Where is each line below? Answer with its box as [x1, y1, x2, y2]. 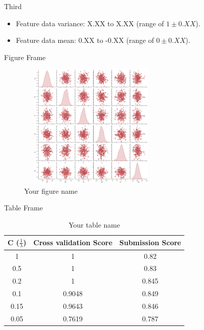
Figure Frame [4, 51, 46, 62]
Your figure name [24, 185, 78, 196]
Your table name [69, 219, 120, 230]
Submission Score [119, 237, 181, 248]
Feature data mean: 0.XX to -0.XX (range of [16, 35, 154, 45]
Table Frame [4, 202, 43, 213]
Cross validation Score [33, 237, 113, 248]
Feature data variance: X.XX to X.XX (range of [16, 18, 164, 28]
